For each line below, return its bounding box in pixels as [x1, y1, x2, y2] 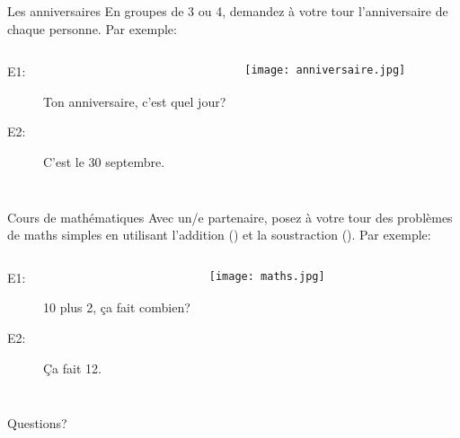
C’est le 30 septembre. [43, 152, 165, 171]
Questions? [7, 414, 67, 433]
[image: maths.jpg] [208, 269, 325, 283]
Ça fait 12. [43, 358, 102, 377]
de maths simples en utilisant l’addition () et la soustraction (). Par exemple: [7, 225, 431, 244]
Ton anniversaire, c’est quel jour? [43, 92, 226, 110]
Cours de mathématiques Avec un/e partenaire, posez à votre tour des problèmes [7, 207, 453, 226]
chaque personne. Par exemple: [7, 19, 177, 38]
